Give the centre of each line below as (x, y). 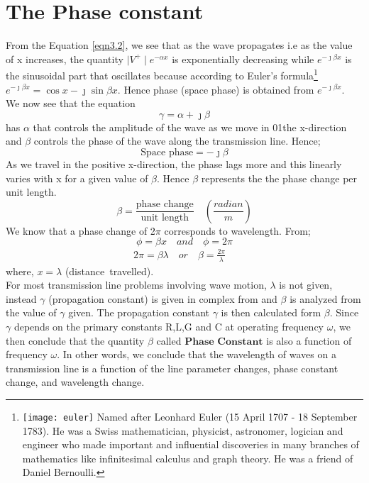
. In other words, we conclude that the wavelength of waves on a (197, 354)
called (169, 340)
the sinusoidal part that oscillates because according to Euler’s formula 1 (162, 74)
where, (20, 271)
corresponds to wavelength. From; (237, 230)
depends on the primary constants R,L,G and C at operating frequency (169, 327)
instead (21, 298)
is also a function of (309, 340)
